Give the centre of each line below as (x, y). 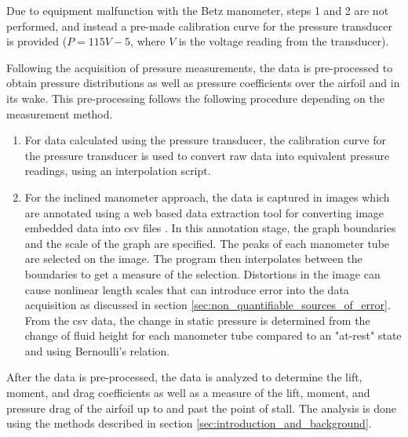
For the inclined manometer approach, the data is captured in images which (207, 197)
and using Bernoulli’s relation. (97, 350)
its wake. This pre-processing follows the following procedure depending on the (195, 98)
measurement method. (60, 113)
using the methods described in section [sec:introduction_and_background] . (189, 423)
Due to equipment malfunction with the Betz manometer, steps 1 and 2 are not (198, 10)
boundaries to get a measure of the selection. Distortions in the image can (202, 273)
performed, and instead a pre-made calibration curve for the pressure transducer (199, 25)
